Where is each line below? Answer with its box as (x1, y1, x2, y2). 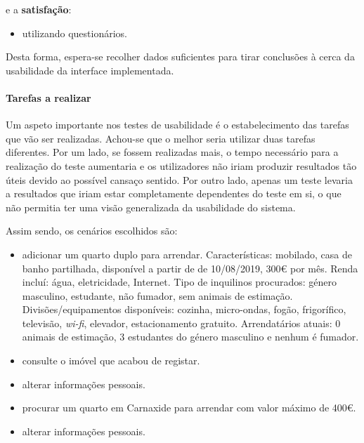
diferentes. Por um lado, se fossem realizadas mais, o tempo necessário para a (6, 145, 339, 159)
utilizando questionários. (22, 25, 127, 40)
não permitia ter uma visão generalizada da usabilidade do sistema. (6, 199, 296, 214)
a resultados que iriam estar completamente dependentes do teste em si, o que (6, 186, 342, 201)
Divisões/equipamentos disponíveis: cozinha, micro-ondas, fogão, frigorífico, (22, 302, 346, 317)
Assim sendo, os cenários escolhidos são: (6, 223, 178, 238)
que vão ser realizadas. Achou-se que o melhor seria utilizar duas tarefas (6, 131, 316, 145)
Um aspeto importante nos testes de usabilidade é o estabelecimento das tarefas (6, 117, 349, 132)
